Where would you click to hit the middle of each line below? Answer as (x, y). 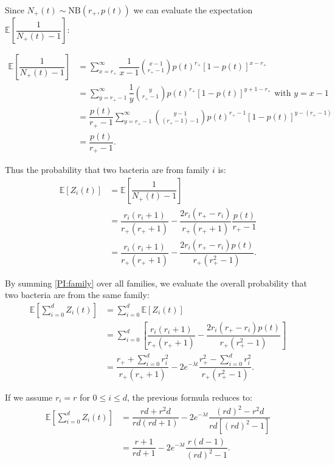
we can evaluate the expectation (193, 10)
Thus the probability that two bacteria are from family (107, 170)
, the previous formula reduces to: (189, 397)
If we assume (29, 397)
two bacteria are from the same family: (77, 295)
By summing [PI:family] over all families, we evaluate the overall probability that (156, 283)
